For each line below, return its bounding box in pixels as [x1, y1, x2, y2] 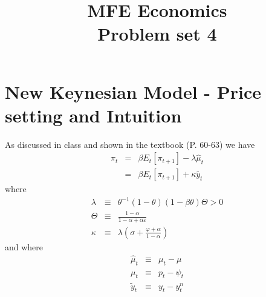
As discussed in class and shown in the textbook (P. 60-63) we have [5, 138, 255, 150]
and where [5, 240, 44, 253]
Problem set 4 [97, 21, 217, 46]
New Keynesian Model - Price [5, 79, 262, 104]
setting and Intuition [5, 102, 182, 127]
